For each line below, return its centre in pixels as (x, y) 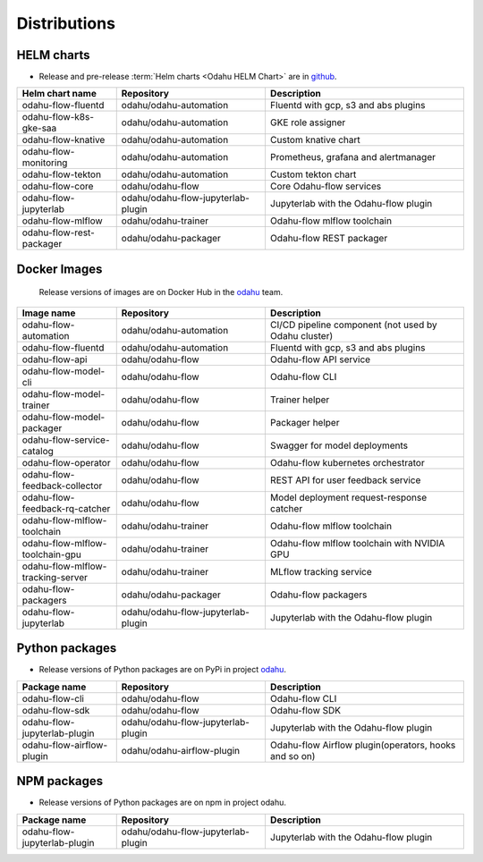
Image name (49, 313)
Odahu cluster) (301, 335)
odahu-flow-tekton (62, 174)
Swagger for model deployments (339, 445)
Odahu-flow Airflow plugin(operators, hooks (363, 745)
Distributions (66, 23)
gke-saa (39, 128)
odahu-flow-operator (66, 462)
